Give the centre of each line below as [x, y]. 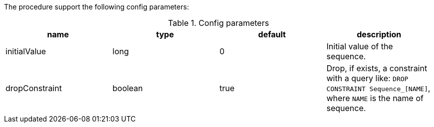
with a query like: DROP [367, 78]
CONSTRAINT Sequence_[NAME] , [378, 88]
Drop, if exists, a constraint [377, 68]
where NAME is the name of [375, 98]
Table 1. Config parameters [218, 23]
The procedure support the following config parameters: [97, 7]
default [272, 34]
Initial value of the [360, 46]
